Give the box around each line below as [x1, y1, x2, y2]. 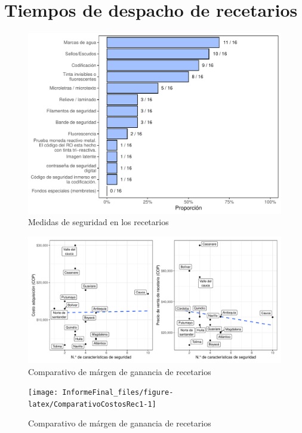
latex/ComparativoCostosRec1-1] [28, 400, 156, 409]
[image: [28, 388, 58, 397]
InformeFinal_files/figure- [62, 388, 174, 397]
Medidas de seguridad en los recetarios [28, 216, 169, 228]
